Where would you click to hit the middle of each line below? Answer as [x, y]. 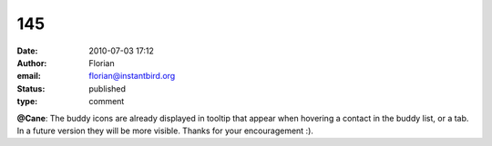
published [108, 88]
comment [107, 102]
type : [27, 102]
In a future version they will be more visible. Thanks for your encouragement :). [165, 131]
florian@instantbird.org [132, 76]
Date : [27, 51]
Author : [32, 63]
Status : [31, 88]
